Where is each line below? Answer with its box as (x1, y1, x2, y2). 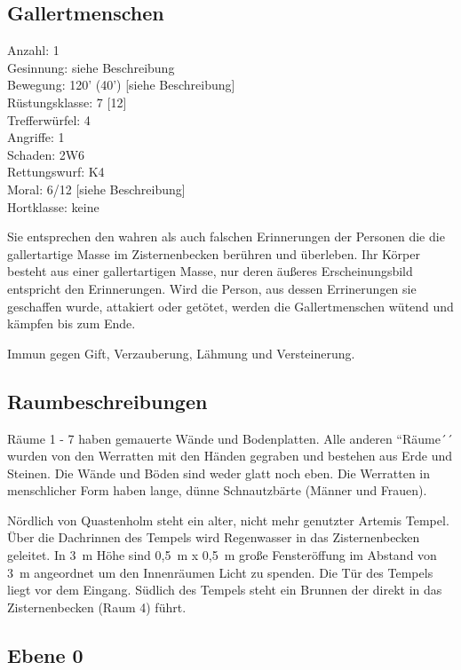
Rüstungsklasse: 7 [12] (7, 92, 127, 111)
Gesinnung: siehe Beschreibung (7, 58, 175, 76)
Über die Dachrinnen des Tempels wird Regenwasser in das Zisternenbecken (7, 528, 420, 547)
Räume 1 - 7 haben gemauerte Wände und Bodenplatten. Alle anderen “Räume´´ (7, 429, 453, 447)
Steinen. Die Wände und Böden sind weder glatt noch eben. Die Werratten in (7, 463, 431, 482)
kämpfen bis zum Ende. (7, 314, 136, 333)
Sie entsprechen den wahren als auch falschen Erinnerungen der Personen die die (7, 227, 445, 246)
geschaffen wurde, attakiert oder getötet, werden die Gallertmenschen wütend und (7, 296, 454, 315)
